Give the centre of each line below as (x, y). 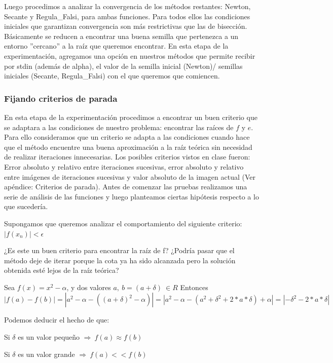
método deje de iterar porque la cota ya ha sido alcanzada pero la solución (120, 260)
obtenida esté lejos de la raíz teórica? (62, 270)
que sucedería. (26, 206)
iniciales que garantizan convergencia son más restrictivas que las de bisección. (126, 26)
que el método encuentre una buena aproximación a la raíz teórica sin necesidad (128, 147)
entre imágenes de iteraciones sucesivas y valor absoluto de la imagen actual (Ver (130, 176)
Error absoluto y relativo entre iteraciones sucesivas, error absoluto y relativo (124, 166)
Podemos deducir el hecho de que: (57, 320)
